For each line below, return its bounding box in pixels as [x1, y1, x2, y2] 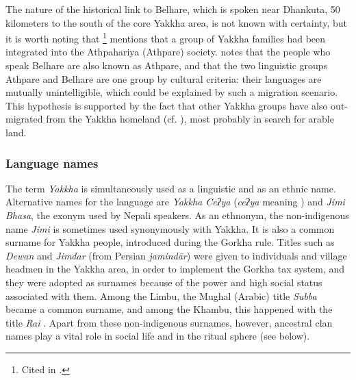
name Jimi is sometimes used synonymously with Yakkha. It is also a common [5, 221, 335, 236]
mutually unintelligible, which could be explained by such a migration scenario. [5, 85, 338, 99]
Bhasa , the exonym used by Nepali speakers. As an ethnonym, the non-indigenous [5, 208, 349, 222]
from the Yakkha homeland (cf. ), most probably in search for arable [46, 112, 334, 126]
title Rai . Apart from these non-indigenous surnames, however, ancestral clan [5, 315, 333, 329]
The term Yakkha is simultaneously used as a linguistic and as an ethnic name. [5, 181, 336, 195]
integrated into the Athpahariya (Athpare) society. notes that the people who [5, 45, 331, 59]
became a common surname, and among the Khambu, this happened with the [5, 302, 333, 316]
